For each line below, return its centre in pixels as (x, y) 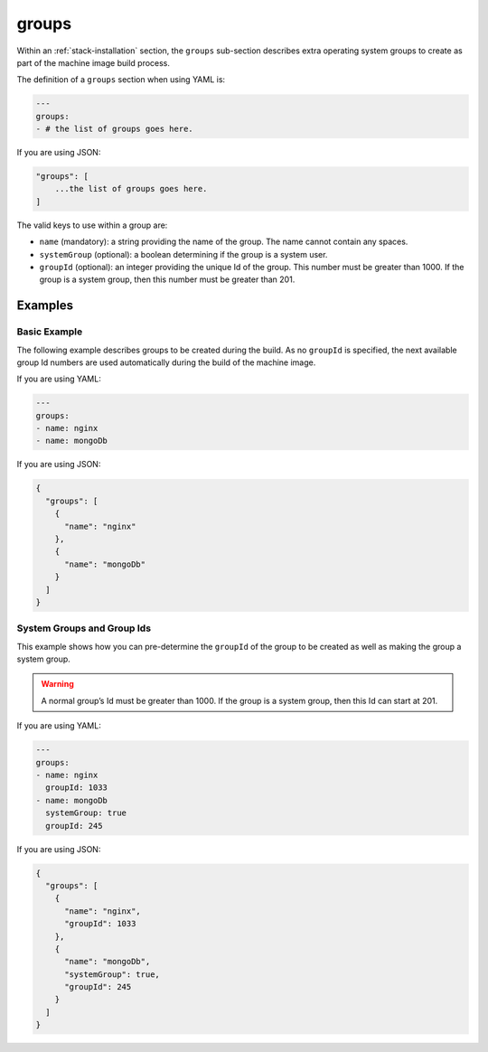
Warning (57, 684)
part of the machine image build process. (94, 62)
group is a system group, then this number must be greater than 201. (167, 279)
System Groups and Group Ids (84, 628)
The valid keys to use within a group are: (92, 225)
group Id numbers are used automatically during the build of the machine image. (166, 362)
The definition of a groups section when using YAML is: (121, 80)
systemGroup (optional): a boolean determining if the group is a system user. (183, 254)
